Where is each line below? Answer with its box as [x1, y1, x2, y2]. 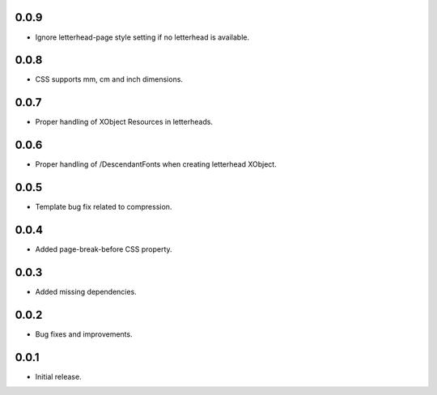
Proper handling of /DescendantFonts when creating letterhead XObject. [35, 159, 277, 169]
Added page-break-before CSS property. [35, 244, 173, 254]
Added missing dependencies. [35, 287, 137, 296]
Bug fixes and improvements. [35, 329, 133, 339]
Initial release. [35, 372, 82, 381]
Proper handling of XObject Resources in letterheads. [35, 117, 214, 127]
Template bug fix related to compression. [35, 202, 172, 212]
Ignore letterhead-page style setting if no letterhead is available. [35, 32, 250, 42]
